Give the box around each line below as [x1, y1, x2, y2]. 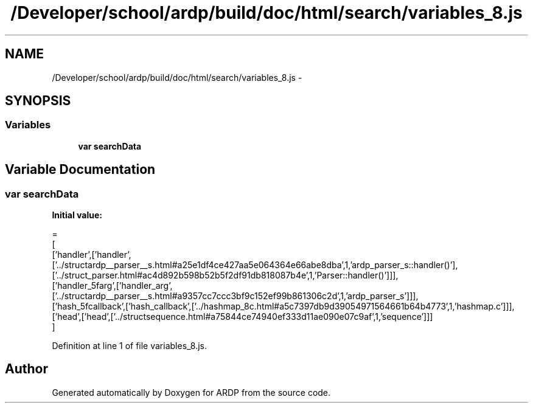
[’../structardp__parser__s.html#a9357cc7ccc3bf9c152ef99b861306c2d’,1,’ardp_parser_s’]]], [52, 291, 419, 302]
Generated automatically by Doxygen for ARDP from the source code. [52, 387, 331, 398]
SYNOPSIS [5, 93, 71, 109]
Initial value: [52, 210, 102, 221]
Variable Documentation [5, 162, 156, 178]
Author [5, 361, 48, 377]
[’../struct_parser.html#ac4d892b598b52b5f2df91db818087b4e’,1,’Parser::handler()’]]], [52, 270, 399, 281]
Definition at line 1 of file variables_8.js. [52, 341, 207, 351]
